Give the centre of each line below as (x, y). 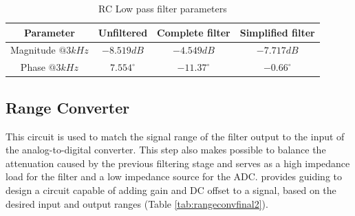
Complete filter (194, 32)
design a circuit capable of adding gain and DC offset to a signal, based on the (171, 190)
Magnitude (33, 50)
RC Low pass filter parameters (163, 8)
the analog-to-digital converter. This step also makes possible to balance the (166, 150)
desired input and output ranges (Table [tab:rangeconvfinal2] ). (137, 203)
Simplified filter (277, 32)
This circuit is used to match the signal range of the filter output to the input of (175, 136)
